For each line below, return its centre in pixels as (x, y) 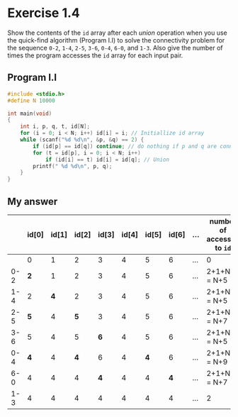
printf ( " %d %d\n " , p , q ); (73, 166)
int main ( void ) (30, 113)
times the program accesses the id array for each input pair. (95, 55)
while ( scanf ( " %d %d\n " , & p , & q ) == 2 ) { (82, 140)
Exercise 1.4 (44, 13)
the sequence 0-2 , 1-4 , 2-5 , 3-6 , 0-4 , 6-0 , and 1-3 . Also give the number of (115, 48)
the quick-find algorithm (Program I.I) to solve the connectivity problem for (116, 40)
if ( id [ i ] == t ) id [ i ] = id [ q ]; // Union (107, 160)
